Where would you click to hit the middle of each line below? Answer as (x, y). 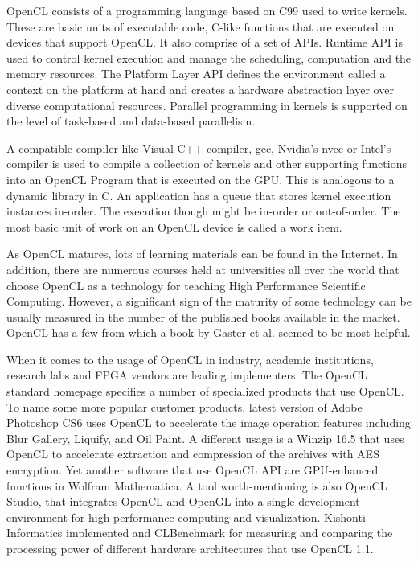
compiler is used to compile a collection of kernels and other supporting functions (207, 164)
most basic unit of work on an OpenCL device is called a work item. (174, 226)
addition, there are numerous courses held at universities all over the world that (203, 269)
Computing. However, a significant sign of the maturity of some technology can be (209, 301)
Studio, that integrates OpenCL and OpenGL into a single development (183, 501)
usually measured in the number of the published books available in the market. (203, 316)
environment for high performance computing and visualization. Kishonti (186, 517)
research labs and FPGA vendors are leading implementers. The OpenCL (187, 375)
